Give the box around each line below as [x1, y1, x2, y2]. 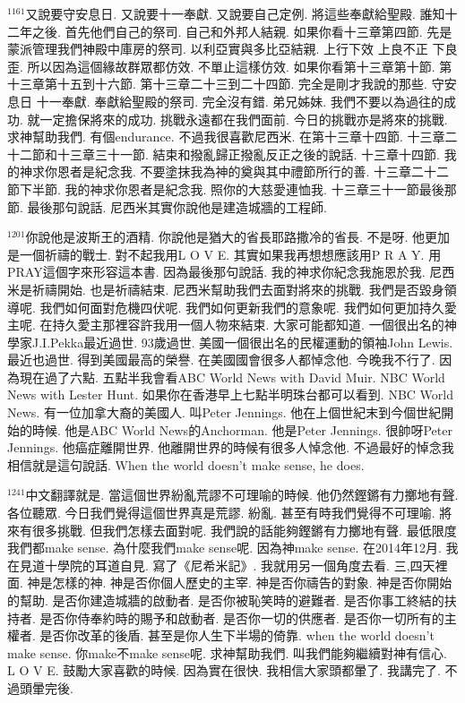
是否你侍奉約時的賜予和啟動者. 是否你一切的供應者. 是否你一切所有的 [39, 608, 444, 627]
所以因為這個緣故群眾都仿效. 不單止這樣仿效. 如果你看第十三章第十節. [27, 56, 435, 75]
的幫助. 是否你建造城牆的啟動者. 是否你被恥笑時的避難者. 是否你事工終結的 [7, 591, 444, 609]
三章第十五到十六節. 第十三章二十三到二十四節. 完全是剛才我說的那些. [19, 74, 427, 93]
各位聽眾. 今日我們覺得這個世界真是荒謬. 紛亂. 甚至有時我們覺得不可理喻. [7, 503, 435, 522]
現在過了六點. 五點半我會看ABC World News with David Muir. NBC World [19, 367, 445, 386]
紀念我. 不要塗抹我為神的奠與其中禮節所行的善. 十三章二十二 [94, 162, 450, 181]
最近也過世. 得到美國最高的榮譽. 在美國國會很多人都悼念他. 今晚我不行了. [7, 350, 435, 369]
